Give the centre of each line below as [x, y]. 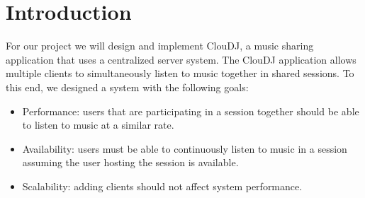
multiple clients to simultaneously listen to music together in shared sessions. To [180, 73]
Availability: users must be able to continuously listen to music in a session [185, 148]
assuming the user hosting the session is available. [130, 162]
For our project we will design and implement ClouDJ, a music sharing [160, 46]
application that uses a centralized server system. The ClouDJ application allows [181, 59]
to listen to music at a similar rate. [98, 125]
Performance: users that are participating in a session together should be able [191, 111]
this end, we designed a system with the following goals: [127, 87]
